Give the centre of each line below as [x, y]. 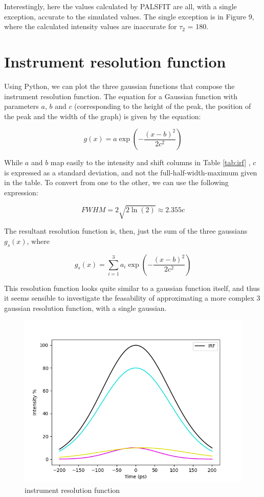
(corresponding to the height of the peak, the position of [163, 106]
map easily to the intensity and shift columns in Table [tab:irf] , [150, 162]
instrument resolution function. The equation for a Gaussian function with [121, 96]
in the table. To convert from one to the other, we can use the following [116, 182]
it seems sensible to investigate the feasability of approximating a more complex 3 [132, 298]
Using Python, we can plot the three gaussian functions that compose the [119, 86]
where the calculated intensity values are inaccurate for [91, 26]
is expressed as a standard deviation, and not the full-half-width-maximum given [131, 172]
